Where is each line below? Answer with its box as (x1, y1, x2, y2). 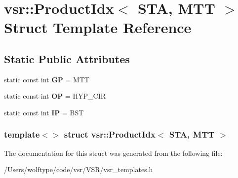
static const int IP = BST (4, 107, 84, 117)
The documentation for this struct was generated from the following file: (4, 147, 223, 158)
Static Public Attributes (4, 51, 130, 66)
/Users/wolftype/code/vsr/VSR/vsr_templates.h (4, 164, 153, 175)
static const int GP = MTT (4, 74, 90, 84)
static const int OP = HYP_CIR (4, 91, 106, 101)
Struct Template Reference (4, 17, 192, 37)
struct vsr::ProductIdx (64, 128, 156, 141)
